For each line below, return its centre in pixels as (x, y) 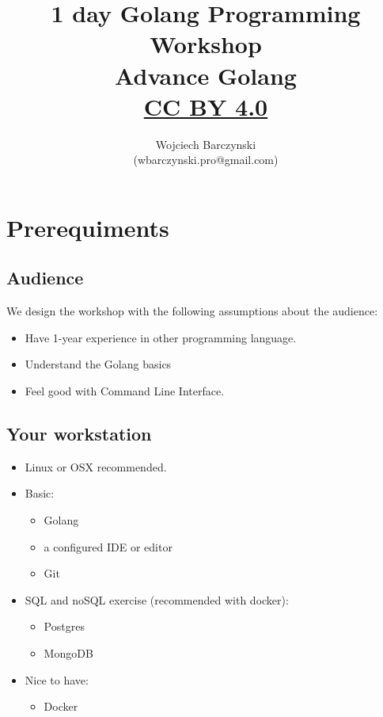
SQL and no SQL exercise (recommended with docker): (157, 599)
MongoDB (68, 653)
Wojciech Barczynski (206, 144)
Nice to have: (57, 679)
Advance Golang (206, 75)
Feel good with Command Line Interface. (125, 391)
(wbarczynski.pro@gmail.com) (206, 160)
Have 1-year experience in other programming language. (161, 337)
